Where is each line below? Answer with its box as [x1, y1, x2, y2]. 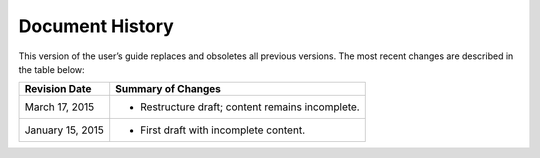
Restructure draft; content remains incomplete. [140, 100, 360, 114]
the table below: [18, 63, 85, 75]
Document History [18, 15, 174, 37]
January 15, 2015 [24, 123, 105, 137]
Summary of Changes [115, 82, 222, 96]
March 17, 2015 [24, 100, 95, 114]
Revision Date [24, 82, 92, 96]
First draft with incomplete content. [140, 123, 305, 137]
